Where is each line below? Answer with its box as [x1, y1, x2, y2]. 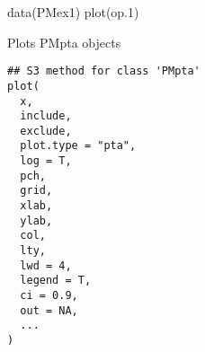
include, [20, 110, 72, 123]
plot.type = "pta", [20, 139, 137, 153]
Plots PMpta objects [7, 32, 121, 51]
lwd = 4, [20, 259, 72, 272]
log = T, [20, 154, 72, 168]
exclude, [20, 124, 72, 137]
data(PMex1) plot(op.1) [7, 3, 139, 21]
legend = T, [20, 274, 92, 287]
